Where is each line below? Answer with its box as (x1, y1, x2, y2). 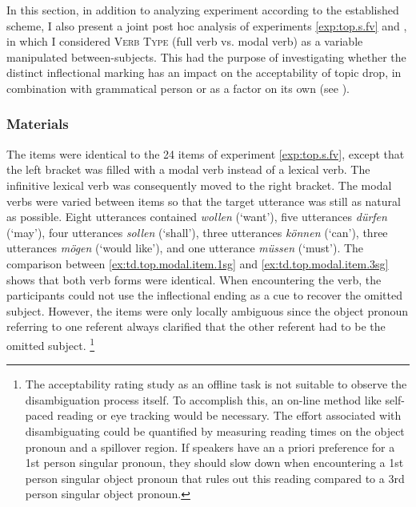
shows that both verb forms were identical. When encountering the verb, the (6, 271, 382, 288)
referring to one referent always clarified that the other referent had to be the (6, 318, 386, 335)
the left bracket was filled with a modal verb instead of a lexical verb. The (6, 161, 370, 178)
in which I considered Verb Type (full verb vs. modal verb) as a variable (6, 33, 363, 50)
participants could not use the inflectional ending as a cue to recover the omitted (6, 287, 402, 304)
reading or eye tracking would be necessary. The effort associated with (57, 407, 402, 424)
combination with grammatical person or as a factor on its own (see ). (6, 79, 350, 96)
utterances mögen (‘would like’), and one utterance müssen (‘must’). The (6, 239, 364, 256)
